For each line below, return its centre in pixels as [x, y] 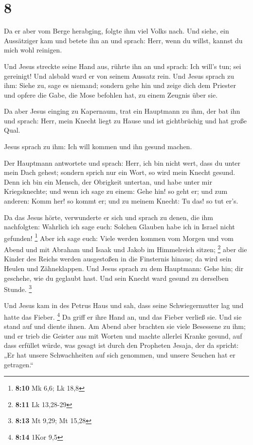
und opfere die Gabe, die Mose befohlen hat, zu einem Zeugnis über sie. [111, 94]
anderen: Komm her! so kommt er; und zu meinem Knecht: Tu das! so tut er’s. [121, 201]
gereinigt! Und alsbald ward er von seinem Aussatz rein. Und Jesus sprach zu [119, 76]
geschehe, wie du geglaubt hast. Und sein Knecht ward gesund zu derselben [116, 278]
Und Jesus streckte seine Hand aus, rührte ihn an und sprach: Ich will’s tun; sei [123, 66]
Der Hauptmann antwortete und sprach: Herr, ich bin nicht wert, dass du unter [122, 163]
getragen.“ [19, 364]
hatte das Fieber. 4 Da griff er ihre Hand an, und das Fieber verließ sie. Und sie [123, 316]
